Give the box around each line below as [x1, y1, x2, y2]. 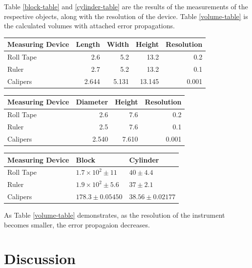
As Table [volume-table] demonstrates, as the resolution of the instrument [4, 210, 225, 220]
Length [76, 39, 100, 49]
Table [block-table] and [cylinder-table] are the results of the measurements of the [4, 1, 248, 11]
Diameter [76, 97, 108, 107]
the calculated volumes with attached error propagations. [4, 21, 175, 31]
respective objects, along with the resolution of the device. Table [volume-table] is [4, 11, 248, 21]
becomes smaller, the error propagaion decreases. [4, 219, 150, 229]
